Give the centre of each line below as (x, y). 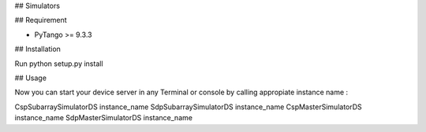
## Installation (37, 49)
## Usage (31, 78)
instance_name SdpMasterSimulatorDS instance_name (104, 118)
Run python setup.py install (59, 64)
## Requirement (41, 20)
